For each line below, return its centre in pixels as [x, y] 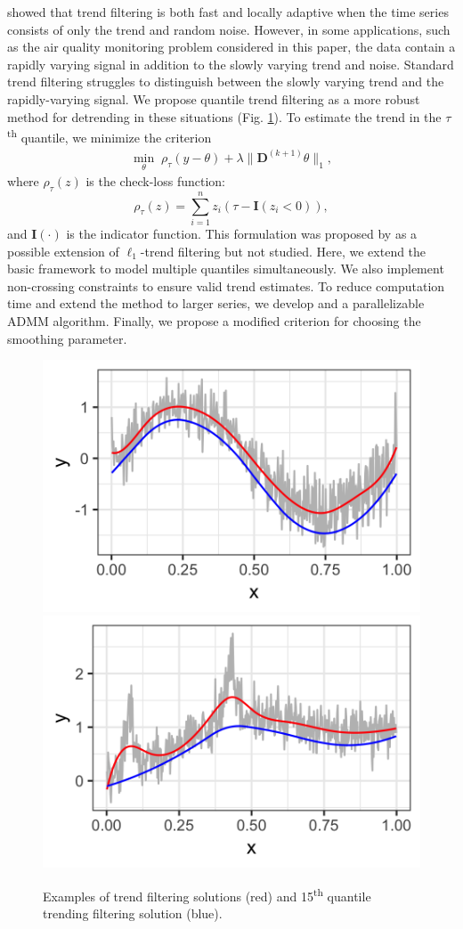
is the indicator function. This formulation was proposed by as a [242, 234]
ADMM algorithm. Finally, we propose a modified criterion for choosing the [214, 320]
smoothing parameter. [67, 338]
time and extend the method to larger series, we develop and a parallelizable [216, 303]
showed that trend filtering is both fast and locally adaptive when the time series [228, 12]
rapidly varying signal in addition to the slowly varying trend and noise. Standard [231, 64]
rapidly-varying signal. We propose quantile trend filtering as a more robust [214, 98]
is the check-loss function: [155, 181]
